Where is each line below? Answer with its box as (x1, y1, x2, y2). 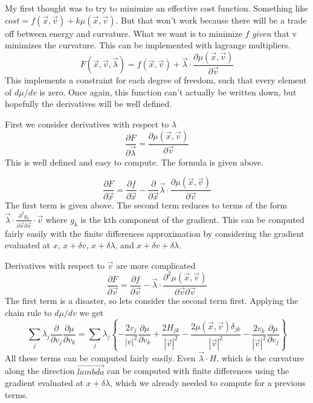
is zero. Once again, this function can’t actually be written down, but (39, 85, 297, 98)
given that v (252, 27, 297, 39)
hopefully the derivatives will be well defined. (5, 97, 172, 110)
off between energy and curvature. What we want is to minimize (5, 27, 242, 39)
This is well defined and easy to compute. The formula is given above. (5, 155, 264, 168)
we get (79, 306, 103, 318)
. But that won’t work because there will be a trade (115, 13, 307, 26)
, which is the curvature (216, 351, 304, 364)
